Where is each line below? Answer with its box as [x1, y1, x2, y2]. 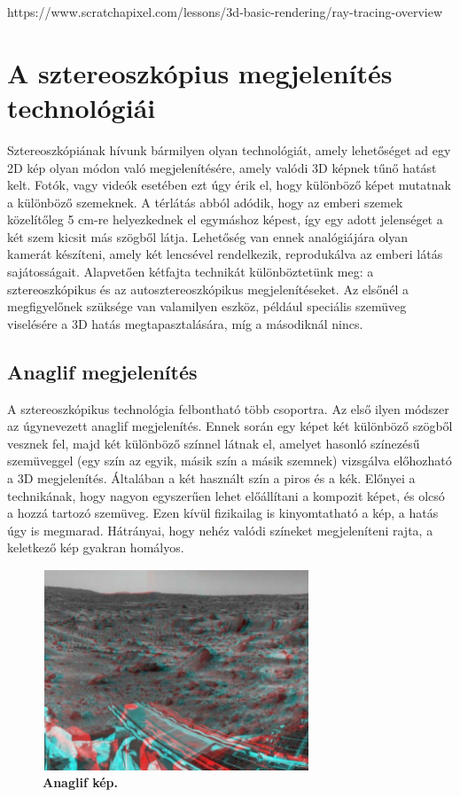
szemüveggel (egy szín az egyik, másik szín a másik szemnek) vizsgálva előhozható [7, 451, 452, 470]
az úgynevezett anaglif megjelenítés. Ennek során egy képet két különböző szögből [7, 417, 453, 435]
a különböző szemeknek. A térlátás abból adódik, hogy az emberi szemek [7, 192, 403, 211]
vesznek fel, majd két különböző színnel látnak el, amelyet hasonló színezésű [7, 434, 420, 452]
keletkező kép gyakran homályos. [7, 538, 184, 557]
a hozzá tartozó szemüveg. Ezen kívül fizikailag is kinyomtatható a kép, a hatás [7, 504, 439, 522]
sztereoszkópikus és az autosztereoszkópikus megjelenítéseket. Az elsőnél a [7, 279, 409, 298]
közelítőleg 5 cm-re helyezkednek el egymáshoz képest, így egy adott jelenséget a [7, 210, 443, 229]
